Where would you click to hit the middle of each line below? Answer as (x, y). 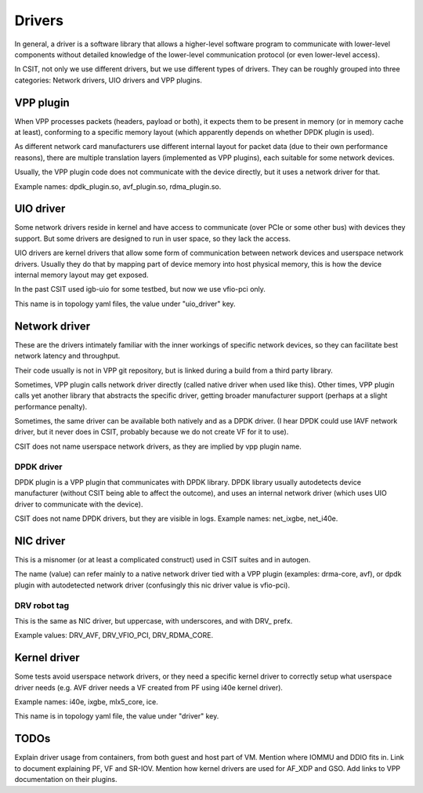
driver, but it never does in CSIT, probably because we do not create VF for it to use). (152, 432)
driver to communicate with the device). (79, 504)
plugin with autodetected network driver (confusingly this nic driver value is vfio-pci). (152, 585)
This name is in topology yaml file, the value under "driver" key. (117, 716)
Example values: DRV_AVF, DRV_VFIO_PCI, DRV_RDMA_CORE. (114, 635)
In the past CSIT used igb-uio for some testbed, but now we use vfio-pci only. (140, 289)
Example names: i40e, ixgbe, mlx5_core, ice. (86, 702)
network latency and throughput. (67, 356)
